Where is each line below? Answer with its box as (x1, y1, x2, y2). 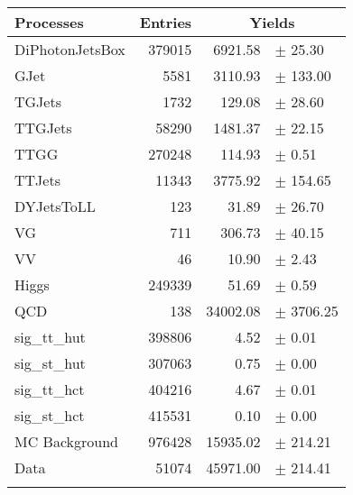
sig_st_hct (14, 405, 85, 426)
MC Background (14, 431, 118, 452)
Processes (14, 12, 84, 32)
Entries (139, 12, 192, 32)
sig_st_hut (14, 353, 86, 373)
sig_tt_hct (14, 379, 85, 399)
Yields (249, 12, 295, 32)
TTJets (14, 170, 60, 190)
